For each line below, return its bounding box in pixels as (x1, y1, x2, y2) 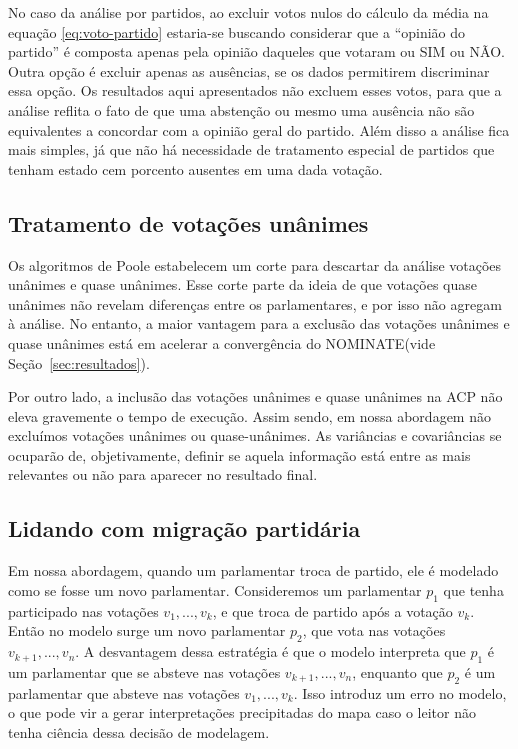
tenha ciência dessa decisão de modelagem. (8, 721, 270, 742)
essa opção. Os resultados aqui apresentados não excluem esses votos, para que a (8, 80, 502, 101)
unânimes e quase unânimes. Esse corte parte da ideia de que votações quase (8, 274, 477, 295)
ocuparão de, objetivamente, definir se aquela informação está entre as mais (8, 444, 471, 465)
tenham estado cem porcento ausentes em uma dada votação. (8, 158, 383, 179)
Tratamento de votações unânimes (8, 207, 369, 238)
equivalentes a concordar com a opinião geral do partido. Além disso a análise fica (8, 119, 510, 140)
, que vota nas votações (302, 620, 446, 641)
